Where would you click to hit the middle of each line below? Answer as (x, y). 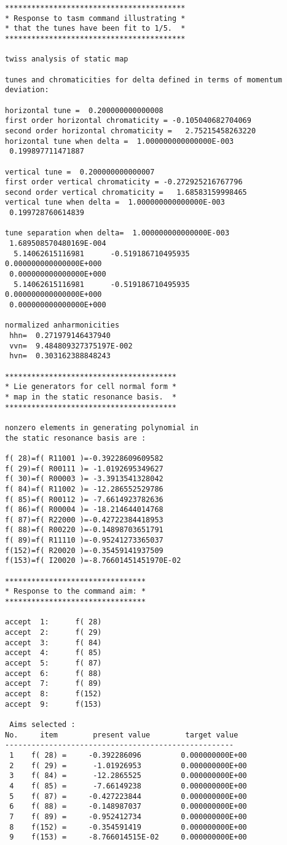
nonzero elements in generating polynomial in (102, 427)
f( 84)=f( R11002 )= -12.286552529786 (84, 489)
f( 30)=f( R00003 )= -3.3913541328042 (84, 479)
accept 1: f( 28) (53, 622)
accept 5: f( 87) (53, 663)
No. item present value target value (122, 735)
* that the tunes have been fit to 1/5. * (95, 29)
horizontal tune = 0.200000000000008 (84, 110)
